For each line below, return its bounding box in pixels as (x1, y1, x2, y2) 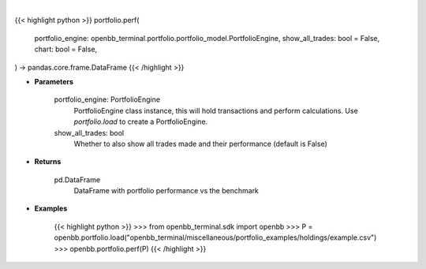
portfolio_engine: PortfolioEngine (54, 95, 161, 104)
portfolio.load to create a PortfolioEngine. (73, 117, 208, 126)
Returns (34, 157, 62, 166)
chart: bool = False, (34, 44, 98, 54)
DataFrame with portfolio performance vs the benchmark (73, 186, 260, 196)
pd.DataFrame (54, 174, 101, 185)
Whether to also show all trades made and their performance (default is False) (73, 139, 327, 148)
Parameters (34, 77, 74, 86)
